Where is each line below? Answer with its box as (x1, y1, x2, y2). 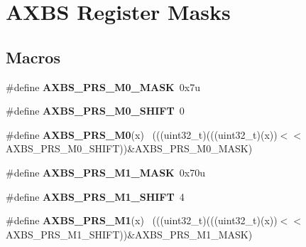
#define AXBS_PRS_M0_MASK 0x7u (6, 79, 200, 94)
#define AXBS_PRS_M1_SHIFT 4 (6, 189, 185, 204)
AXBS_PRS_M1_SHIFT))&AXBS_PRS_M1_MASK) (6, 226, 253, 241)
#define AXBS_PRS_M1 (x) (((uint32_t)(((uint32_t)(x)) (6, 213, 278, 228)
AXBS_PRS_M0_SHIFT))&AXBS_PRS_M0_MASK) (6, 141, 253, 156)
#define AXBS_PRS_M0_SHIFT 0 (6, 103, 185, 118)
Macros (6, 46, 60, 68)
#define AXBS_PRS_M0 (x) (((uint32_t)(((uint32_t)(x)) (6, 127, 278, 142)
